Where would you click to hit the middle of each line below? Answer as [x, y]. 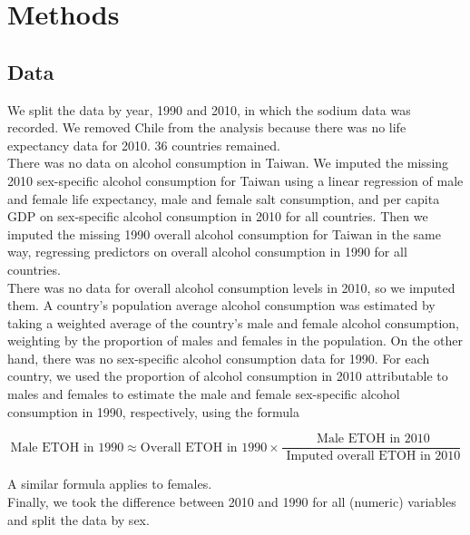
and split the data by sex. [78, 519]
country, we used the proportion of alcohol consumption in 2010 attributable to [228, 376]
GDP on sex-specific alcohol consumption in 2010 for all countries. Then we [218, 216]
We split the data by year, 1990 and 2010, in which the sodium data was [209, 109]
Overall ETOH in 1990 [204, 447]
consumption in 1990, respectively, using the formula [153, 411]
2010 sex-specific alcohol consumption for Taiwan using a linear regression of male [235, 180]
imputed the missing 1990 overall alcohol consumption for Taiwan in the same [224, 233]
